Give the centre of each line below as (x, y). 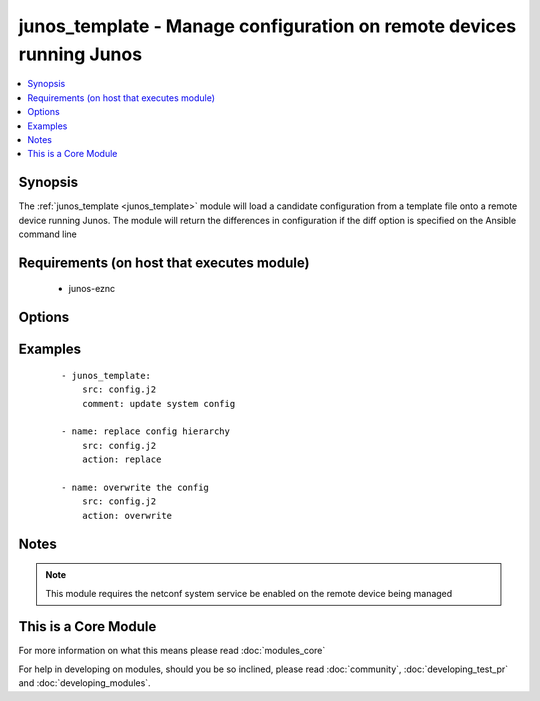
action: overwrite (127, 515)
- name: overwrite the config (135, 487)
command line (47, 234)
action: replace (121, 459)
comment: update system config (158, 403)
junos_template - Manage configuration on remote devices (267, 26)
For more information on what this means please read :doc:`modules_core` (172, 651)
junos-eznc (92, 289)
